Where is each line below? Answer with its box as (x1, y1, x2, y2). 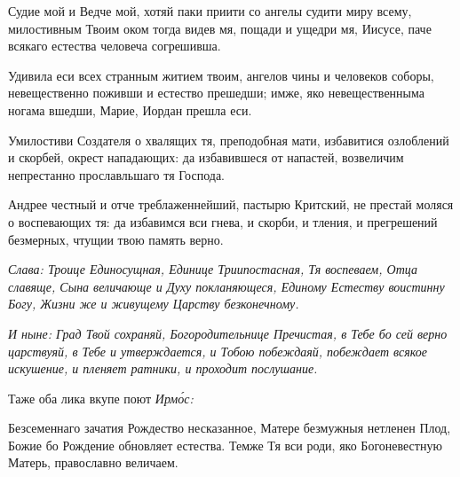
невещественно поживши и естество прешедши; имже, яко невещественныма (8, 83, 424, 102)
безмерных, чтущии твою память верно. (8, 230, 224, 248)
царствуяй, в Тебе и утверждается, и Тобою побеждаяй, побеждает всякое (8, 341, 427, 360)
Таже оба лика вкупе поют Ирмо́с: (8, 388, 194, 407)
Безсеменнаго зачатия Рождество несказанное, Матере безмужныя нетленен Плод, (8, 418, 451, 437)
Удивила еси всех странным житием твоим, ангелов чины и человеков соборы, (8, 66, 434, 84)
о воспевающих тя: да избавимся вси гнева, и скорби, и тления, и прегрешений (8, 212, 438, 231)
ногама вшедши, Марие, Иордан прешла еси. (8, 100, 252, 119)
